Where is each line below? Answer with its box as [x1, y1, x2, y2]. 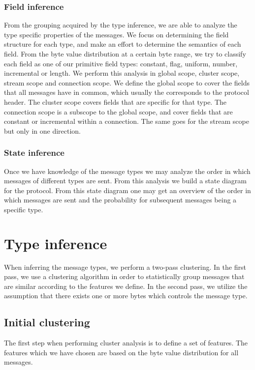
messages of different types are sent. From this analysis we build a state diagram [4, 175, 247, 186]
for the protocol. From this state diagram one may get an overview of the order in [4, 185, 251, 195]
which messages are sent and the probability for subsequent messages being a [4, 195, 237, 205]
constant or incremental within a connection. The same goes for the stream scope [4, 116, 249, 126]
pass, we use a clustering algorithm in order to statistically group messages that [4, 271, 245, 282]
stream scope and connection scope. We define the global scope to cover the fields [4, 77, 250, 87]
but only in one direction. [4, 125, 81, 136]
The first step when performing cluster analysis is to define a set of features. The [4, 338, 248, 348]
